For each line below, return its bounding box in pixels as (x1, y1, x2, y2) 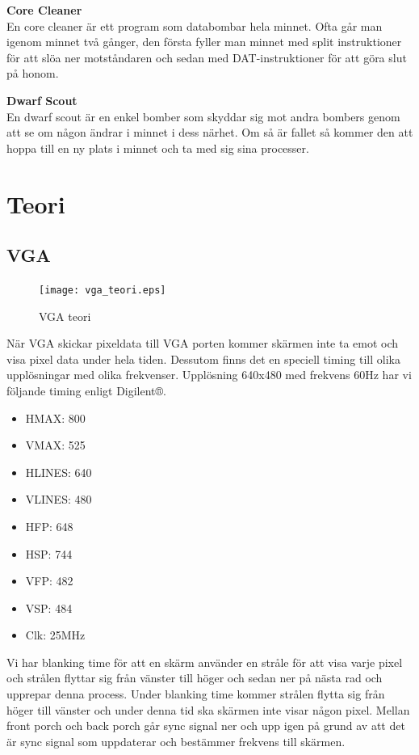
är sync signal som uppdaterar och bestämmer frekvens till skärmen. (6, 732, 346, 749)
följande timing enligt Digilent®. (6, 382, 167, 399)
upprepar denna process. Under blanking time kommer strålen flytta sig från (6, 685, 385, 702)
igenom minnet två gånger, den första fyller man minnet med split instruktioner (6, 33, 402, 50)
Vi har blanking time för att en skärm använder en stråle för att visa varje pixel (6, 653, 403, 670)
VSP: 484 (25, 599, 73, 616)
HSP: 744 (25, 545, 73, 562)
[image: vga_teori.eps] (39, 284, 166, 296)
